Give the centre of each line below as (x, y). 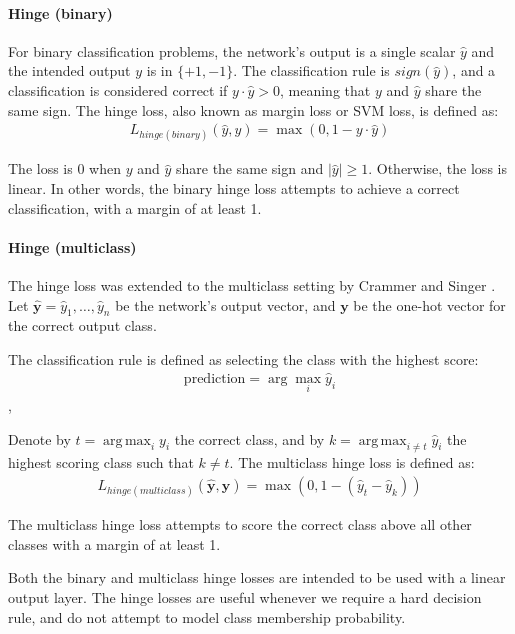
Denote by (39, 438)
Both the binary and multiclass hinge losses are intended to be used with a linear (257, 577)
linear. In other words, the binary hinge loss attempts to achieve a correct (234, 187)
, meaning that (325, 89)
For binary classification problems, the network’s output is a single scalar (232, 50)
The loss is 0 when (64, 168)
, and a (474, 70)
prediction (214, 378)
